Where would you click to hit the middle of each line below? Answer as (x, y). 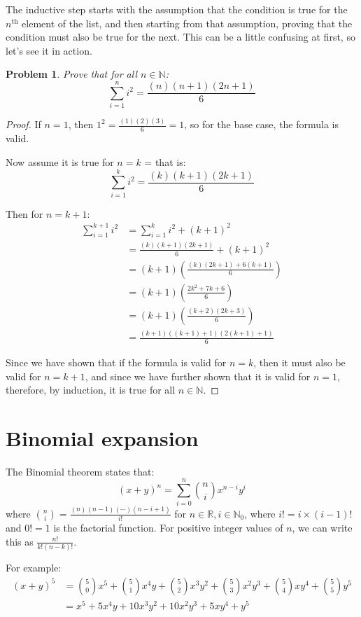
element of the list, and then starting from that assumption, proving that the (187, 23)
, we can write (322, 528)
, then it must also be (299, 362)
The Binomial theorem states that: (80, 471)
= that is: (165, 161)
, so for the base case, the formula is (262, 124)
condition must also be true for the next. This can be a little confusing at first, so (180, 37)
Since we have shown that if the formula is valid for (116, 362)
